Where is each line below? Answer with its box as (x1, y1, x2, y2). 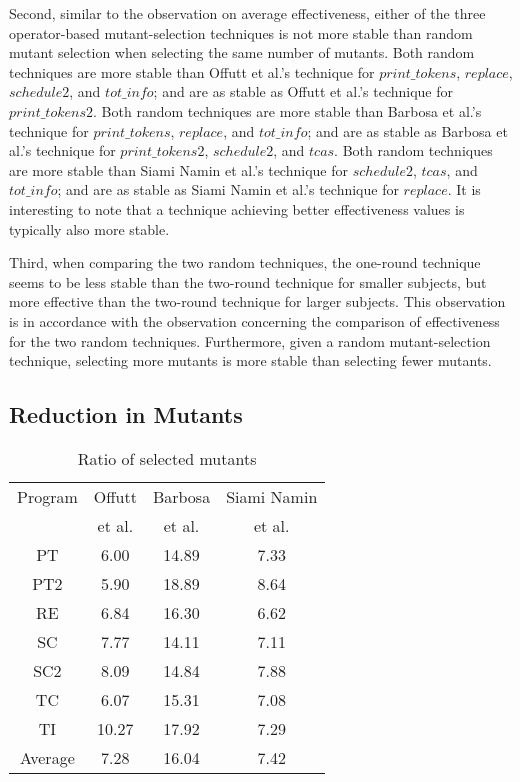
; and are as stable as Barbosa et (307, 120, 508, 141)
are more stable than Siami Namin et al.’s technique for (9, 159, 348, 180)
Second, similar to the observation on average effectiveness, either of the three (9, 3, 486, 23)
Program (17, 484, 78, 508)
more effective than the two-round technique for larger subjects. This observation (9, 291, 506, 312)
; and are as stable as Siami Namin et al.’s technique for (57, 179, 399, 200)
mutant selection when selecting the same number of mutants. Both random (9, 42, 475, 63)
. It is (447, 179, 481, 200)
